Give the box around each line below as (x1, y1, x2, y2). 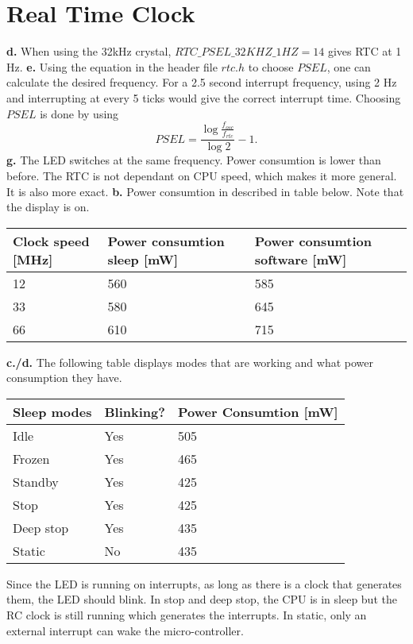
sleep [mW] (107, 249, 178, 268)
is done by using (40, 105, 119, 121)
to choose (248, 58, 294, 75)
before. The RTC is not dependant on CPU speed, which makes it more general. (6, 167, 397, 183)
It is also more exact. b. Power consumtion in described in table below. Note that (6, 183, 404, 199)
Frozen (13, 449, 50, 468)
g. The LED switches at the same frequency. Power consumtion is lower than (6, 152, 381, 168)
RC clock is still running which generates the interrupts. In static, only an (6, 607, 367, 623)
